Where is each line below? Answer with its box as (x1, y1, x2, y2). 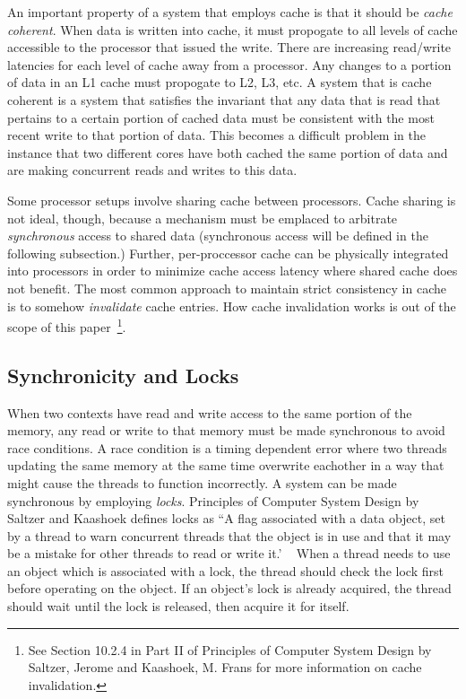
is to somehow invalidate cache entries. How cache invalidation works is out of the (7, 296, 456, 315)
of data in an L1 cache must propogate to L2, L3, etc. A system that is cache (7, 73, 432, 92)
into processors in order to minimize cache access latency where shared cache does (7, 261, 458, 280)
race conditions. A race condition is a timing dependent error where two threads (7, 438, 447, 457)
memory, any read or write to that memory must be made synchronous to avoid (7, 421, 445, 440)
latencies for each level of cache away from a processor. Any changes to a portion (7, 55, 452, 74)
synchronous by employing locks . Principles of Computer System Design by (7, 491, 419, 510)
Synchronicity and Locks (7, 361, 239, 389)
